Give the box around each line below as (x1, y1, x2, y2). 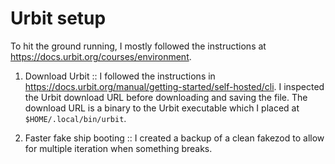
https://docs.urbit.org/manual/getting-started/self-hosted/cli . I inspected (24, 80, 325, 92)
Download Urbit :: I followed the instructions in (24, 70, 216, 82)
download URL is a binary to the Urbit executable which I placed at (24, 102, 300, 114)
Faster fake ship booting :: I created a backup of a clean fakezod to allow (24, 132, 325, 144)
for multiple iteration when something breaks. (24, 142, 213, 154)
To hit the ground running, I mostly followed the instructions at (10, 40, 267, 52)
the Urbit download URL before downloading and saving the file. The (24, 91, 308, 103)
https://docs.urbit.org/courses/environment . (10, 50, 192, 62)
